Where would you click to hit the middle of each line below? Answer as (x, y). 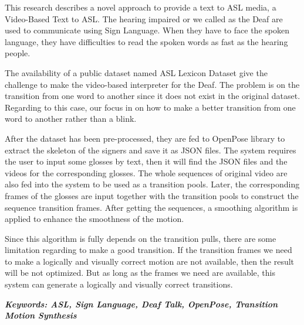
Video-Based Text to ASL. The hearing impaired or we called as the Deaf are (144, 18)
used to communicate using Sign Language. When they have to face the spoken (147, 30)
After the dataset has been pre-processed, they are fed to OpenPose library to (145, 138)
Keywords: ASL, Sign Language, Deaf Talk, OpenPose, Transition (141, 304)
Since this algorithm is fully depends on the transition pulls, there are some (141, 238)
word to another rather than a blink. (71, 119)
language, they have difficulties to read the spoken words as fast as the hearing (146, 41)
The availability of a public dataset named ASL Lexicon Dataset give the (136, 72)
